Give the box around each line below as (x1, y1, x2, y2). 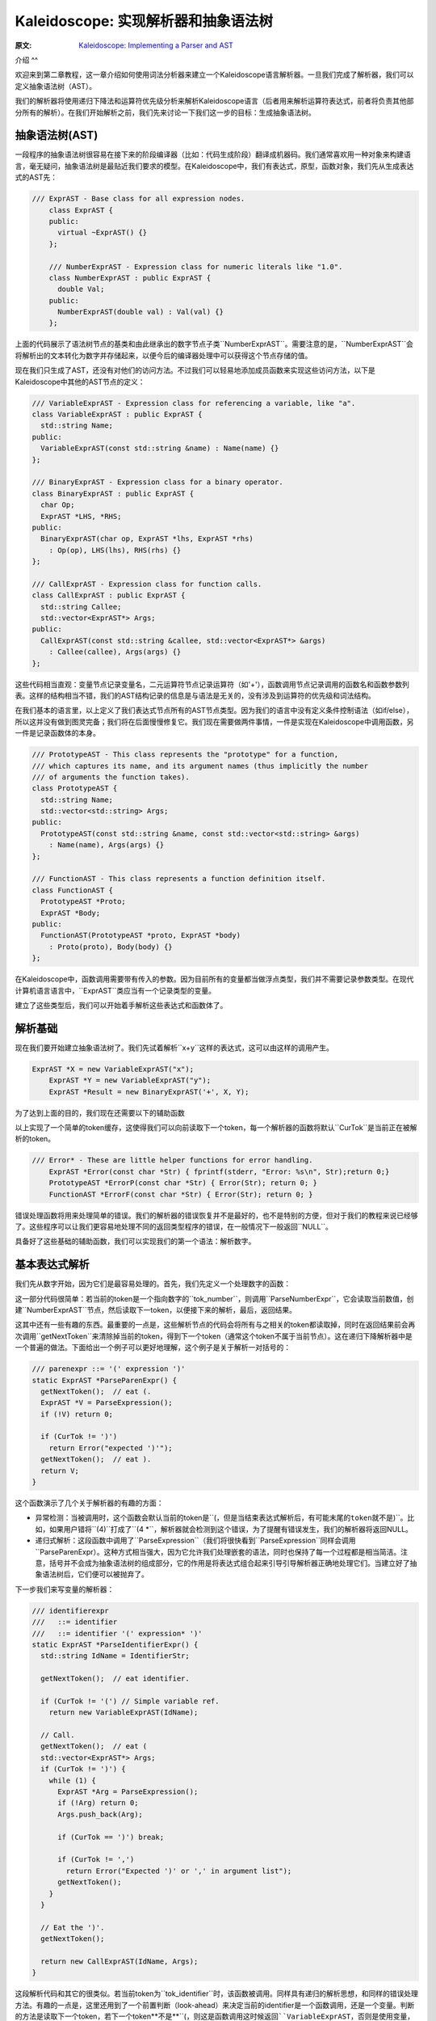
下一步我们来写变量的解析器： (15, 1584, 115, 1594)
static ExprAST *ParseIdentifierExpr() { (31, 1639, 199, 1649)
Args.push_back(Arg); (57, 1809, 143, 1819)
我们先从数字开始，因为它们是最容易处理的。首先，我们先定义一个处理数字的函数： (15, 1279, 291, 1289)
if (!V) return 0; (40, 1409, 113, 1419)
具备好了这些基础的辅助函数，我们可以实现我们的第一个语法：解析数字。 (15, 1237, 256, 1247)
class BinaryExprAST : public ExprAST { (31, 489, 194, 498)
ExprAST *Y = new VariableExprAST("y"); (48, 1076, 212, 1085)
